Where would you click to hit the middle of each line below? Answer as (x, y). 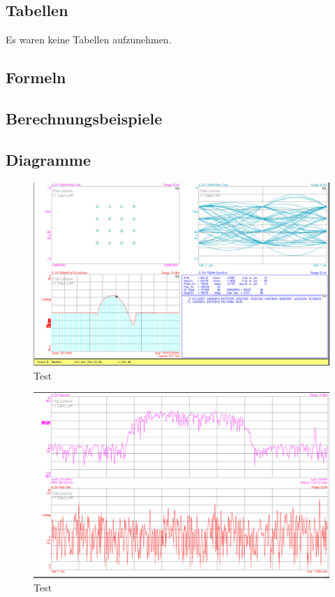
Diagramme (49, 159)
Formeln (36, 77)
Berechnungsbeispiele (84, 118)
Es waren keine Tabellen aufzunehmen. (89, 39)
